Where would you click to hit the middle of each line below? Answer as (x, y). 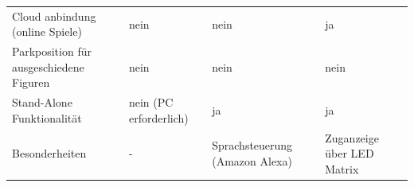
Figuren (31, 82)
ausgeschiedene (48, 66)
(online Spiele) (47, 31)
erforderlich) (158, 117)
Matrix (342, 168)
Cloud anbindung (54, 16)
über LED (350, 153)
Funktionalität (47, 117)
